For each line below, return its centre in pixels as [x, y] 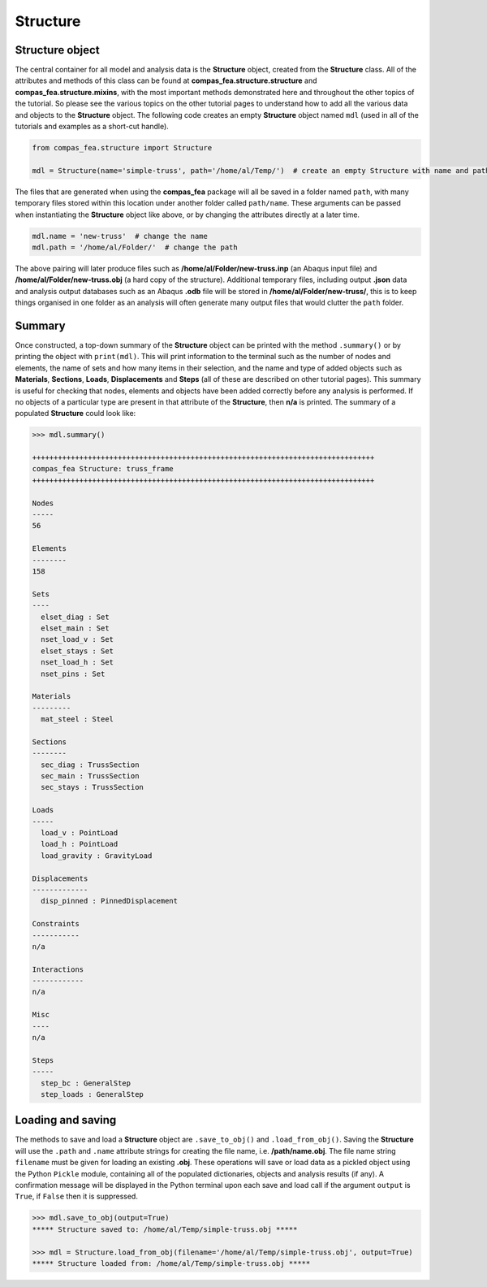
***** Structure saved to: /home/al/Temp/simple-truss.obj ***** [165, 1229]
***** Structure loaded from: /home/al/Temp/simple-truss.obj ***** [171, 1263]
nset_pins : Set [73, 674]
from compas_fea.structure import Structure [122, 147]
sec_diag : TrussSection [90, 765]
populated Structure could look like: [75, 414]
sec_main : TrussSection [90, 776]
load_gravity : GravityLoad [97, 856]
